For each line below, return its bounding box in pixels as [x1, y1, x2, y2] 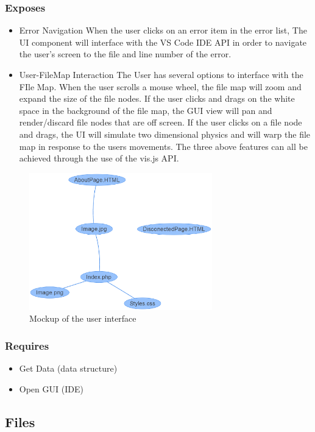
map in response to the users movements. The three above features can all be [19, 140, 308, 152]
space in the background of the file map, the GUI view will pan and [19, 104, 272, 116]
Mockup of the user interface [29, 312, 136, 325]
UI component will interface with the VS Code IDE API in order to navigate [19, 35, 307, 48]
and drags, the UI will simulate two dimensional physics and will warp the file [19, 127, 311, 140]
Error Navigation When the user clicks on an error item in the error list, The [19, 24, 307, 37]
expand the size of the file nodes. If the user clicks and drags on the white [19, 92, 295, 105]
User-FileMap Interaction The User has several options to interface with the [19, 68, 303, 80]
